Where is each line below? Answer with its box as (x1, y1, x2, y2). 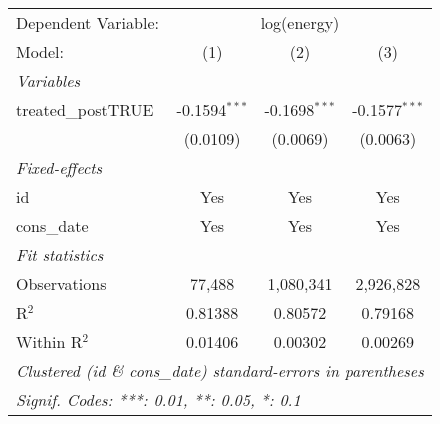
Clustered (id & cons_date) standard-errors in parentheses (16, 359, 424, 382)
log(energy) (260, 11, 340, 34)
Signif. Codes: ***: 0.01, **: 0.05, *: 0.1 (16, 388, 301, 411)
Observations (16, 272, 107, 295)
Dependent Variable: (16, 11, 159, 34)
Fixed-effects (16, 156, 103, 179)
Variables (16, 69, 81, 92)
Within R (16, 330, 83, 353)
